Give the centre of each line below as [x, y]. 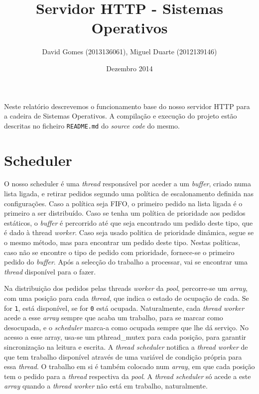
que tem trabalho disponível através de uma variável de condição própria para [123, 356]
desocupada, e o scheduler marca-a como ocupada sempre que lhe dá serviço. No [127, 327]
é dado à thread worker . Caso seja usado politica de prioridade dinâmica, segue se [129, 232]
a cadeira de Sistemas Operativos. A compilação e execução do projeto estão [121, 116]
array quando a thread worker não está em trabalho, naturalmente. [106, 386]
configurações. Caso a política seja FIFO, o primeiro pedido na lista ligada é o [123, 203]
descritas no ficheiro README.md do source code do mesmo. [92, 125]
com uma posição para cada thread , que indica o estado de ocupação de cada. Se [127, 298]
